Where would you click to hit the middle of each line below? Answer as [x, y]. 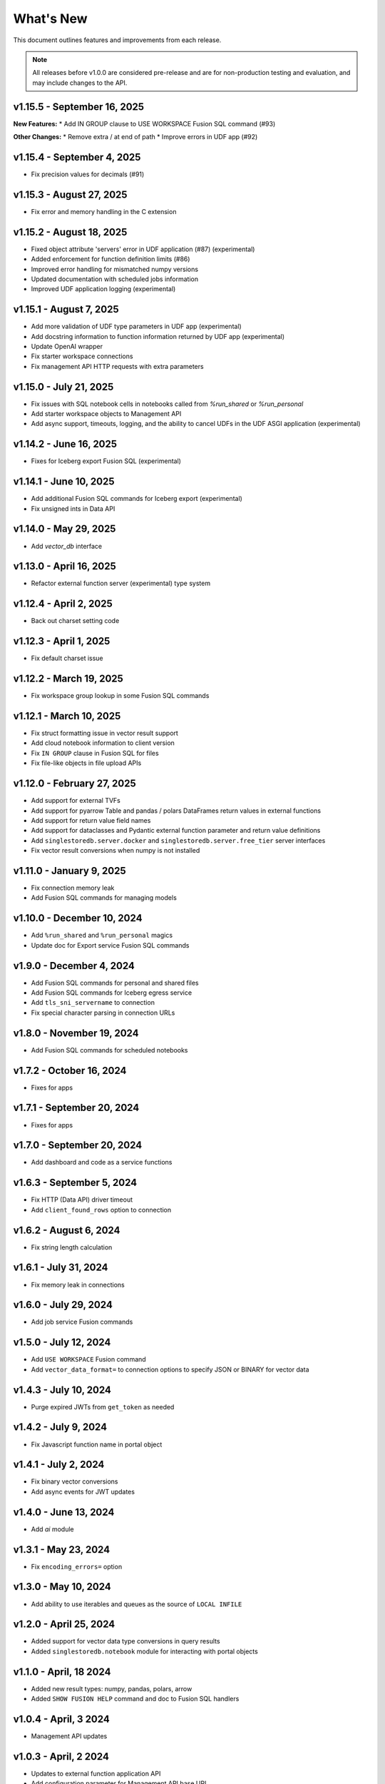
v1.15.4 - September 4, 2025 [77, 157]
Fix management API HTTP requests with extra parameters [117, 366]
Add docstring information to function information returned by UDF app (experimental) [158, 336]
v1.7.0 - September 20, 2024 [78, 1145]
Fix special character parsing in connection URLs [103, 1013]
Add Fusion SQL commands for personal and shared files [115, 983]
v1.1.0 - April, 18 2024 [62, 1672]
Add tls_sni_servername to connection [93, 1003]
